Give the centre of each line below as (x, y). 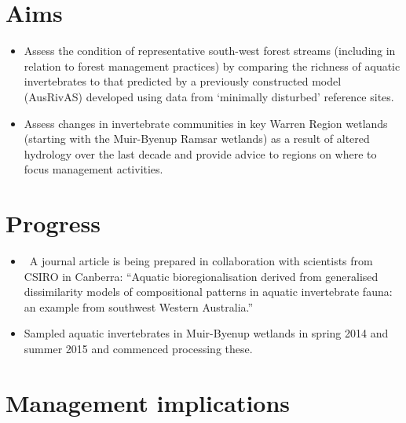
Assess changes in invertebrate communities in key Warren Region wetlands (206, 123)
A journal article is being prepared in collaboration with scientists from (201, 261)
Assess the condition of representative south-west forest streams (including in (210, 51)
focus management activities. (93, 169)
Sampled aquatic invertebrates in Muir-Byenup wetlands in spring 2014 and (206, 333)
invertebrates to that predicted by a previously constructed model (183, 81)
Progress (53, 223)
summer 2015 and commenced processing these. (138, 348)
